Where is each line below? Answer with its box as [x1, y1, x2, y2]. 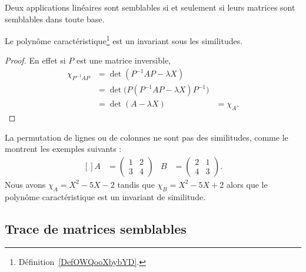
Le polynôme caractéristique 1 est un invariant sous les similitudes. [5, 33, 243, 47]
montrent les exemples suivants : [5, 142, 122, 155]
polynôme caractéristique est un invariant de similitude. [5, 190, 206, 203]
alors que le [226, 178, 268, 190]
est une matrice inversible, [76, 54, 171, 67]
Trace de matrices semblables [5, 219, 187, 237]
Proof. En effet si [5, 54, 66, 67]
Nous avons [5, 178, 46, 190]
